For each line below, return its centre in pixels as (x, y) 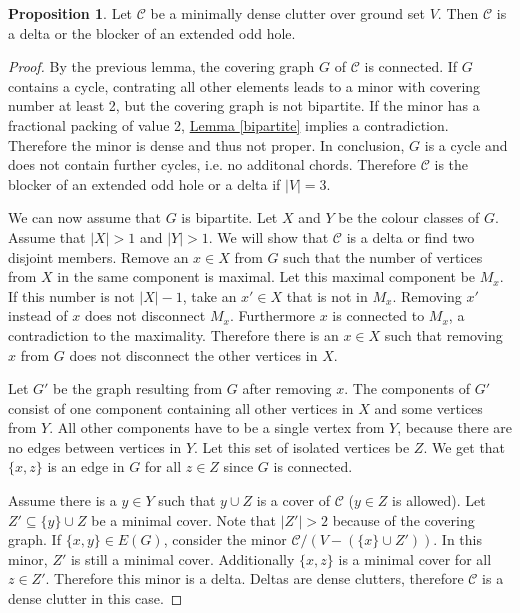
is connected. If (411, 66)
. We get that (464, 446)
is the (451, 164)
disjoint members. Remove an (98, 256)
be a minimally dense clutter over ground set (287, 13)
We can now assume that (84, 217)
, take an (209, 295)
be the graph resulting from (138, 388)
